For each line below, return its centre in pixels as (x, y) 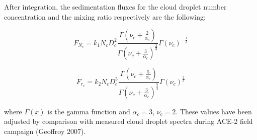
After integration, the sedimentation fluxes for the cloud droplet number (115, 7)
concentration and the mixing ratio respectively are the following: (105, 16)
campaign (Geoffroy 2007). (45, 131)
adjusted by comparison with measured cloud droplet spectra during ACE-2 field (128, 121)
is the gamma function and (89, 111)
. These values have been (214, 111)
